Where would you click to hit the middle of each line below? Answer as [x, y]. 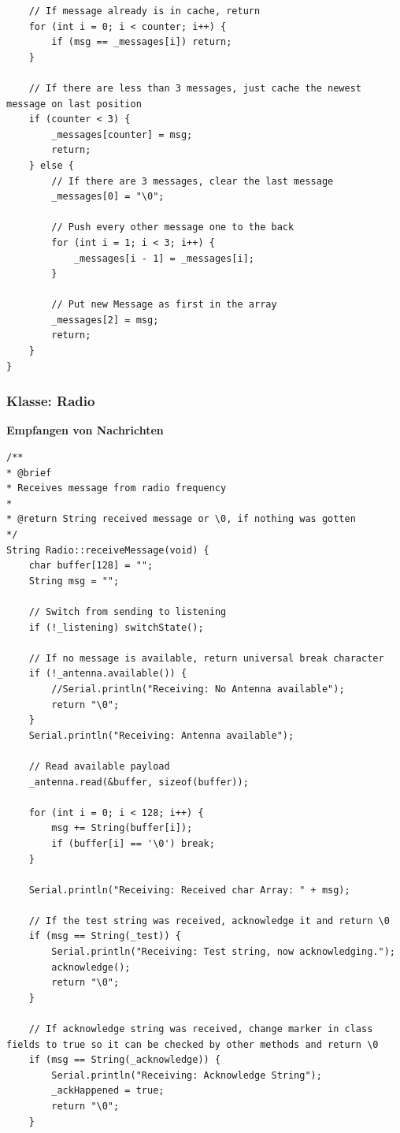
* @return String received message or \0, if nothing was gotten [181, 519]
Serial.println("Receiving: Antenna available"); [161, 735]
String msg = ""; [74, 581]
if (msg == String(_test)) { [105, 936]
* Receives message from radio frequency [117, 488]
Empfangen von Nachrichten [85, 430]
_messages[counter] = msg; [122, 134]
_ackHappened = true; [108, 1091]
